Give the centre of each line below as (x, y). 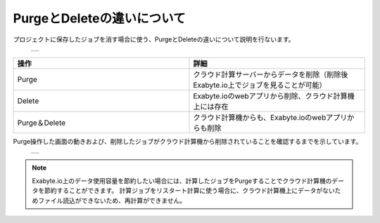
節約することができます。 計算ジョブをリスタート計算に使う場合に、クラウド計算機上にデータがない (190, 191)
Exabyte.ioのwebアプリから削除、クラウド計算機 (274, 96)
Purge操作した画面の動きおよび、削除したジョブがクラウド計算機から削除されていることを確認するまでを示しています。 (188, 141)
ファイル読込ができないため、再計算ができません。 (112, 201)
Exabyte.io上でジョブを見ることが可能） (260, 85)
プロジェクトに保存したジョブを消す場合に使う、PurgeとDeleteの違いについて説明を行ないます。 (154, 39)
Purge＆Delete (42, 123)
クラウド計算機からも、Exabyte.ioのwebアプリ (270, 117)
